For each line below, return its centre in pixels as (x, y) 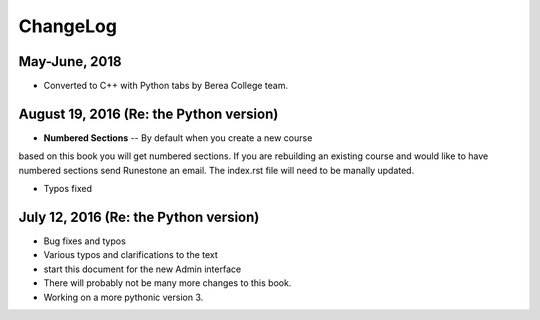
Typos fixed (67, 189)
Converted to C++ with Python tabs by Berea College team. (166, 86)
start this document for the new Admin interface (142, 269)
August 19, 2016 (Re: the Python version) (148, 113)
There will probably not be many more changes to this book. (167, 283)
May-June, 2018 (70, 61)
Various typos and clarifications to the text (131, 255)
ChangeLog (67, 26)
